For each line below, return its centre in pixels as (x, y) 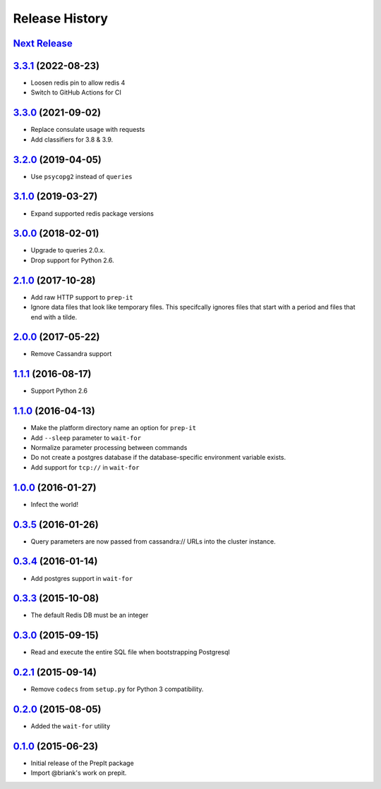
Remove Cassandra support (71, 354)
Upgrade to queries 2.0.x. (68, 250)
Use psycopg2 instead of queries (81, 176)
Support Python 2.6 (59, 391)
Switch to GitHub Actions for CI (76, 92)
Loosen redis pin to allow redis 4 (78, 83)
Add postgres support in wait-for (82, 578)
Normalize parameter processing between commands (109, 448)
